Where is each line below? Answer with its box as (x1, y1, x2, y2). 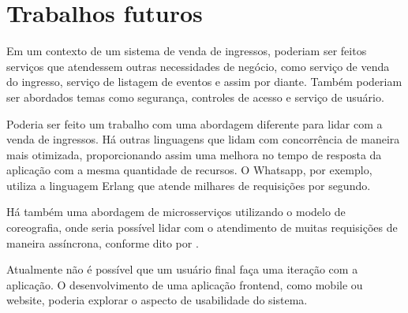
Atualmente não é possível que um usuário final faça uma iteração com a (6, 261, 358, 278)
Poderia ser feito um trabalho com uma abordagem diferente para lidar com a (6, 115, 383, 132)
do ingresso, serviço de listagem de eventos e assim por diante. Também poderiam (6, 73, 402, 90)
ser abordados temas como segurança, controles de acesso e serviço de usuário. (6, 88, 384, 105)
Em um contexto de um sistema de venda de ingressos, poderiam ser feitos (6, 43, 367, 59)
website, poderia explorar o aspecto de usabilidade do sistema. (6, 292, 308, 308)
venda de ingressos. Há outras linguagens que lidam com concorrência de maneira (6, 131, 400, 147)
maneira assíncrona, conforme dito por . (6, 234, 199, 251)
